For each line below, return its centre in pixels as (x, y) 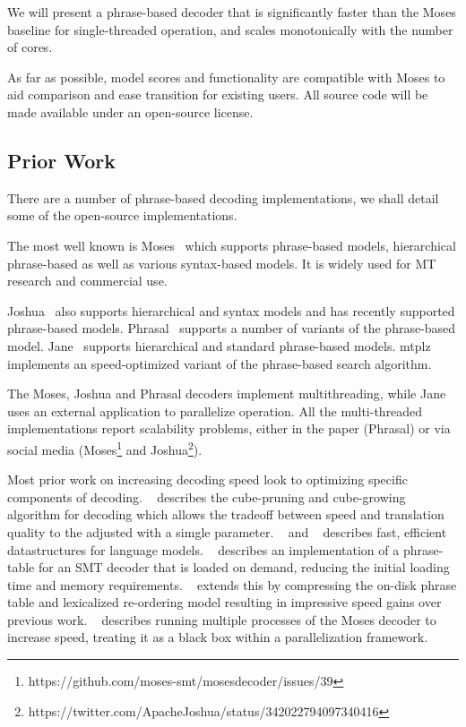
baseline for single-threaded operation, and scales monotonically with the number (230, 29)
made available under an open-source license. (130, 111)
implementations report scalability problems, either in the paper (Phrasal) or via (229, 428)
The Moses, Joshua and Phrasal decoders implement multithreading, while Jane (227, 393)
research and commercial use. (87, 281)
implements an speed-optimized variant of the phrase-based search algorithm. (220, 363)
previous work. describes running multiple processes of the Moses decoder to (222, 619)
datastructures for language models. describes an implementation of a (203, 549)
